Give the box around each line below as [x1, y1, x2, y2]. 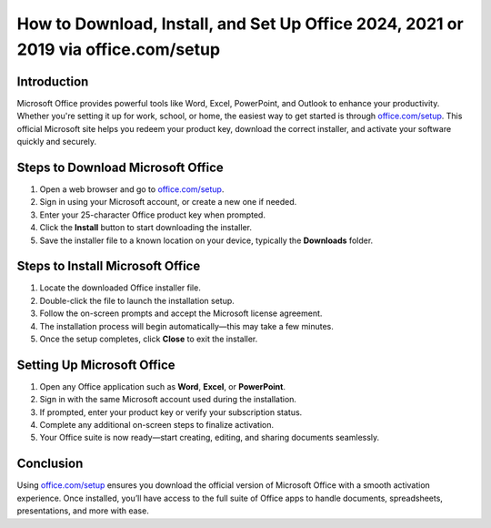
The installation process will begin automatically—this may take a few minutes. [39, 320, 334, 331]
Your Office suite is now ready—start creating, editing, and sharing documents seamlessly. [39, 432, 380, 443]
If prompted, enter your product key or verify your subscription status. [39, 406, 303, 418]
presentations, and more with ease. [16, 505, 149, 516]
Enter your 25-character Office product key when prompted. [39, 209, 266, 220]
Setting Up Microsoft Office [16, 357, 176, 372]
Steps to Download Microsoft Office [16, 159, 225, 175]
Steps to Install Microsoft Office [16, 259, 201, 274]
